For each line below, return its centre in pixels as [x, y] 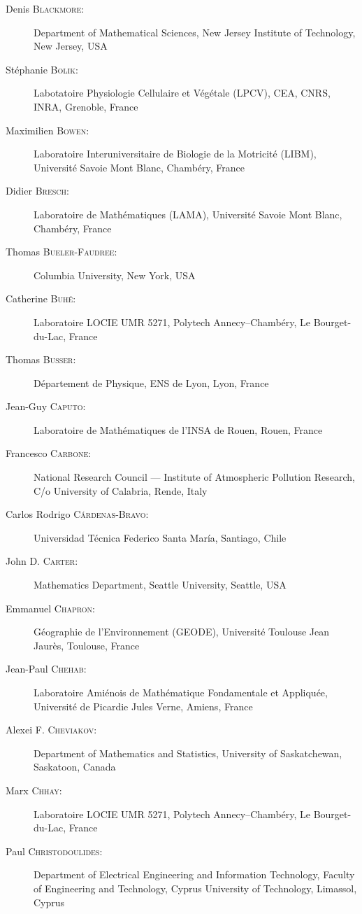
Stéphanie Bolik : [42, 69]
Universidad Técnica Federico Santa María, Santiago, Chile [160, 537]
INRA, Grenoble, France [86, 106]
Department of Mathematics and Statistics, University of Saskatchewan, [188, 753]
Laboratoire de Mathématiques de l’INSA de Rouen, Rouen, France [178, 429]
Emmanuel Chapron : [50, 608]
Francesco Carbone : [49, 453]
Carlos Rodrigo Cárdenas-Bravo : [77, 514]
